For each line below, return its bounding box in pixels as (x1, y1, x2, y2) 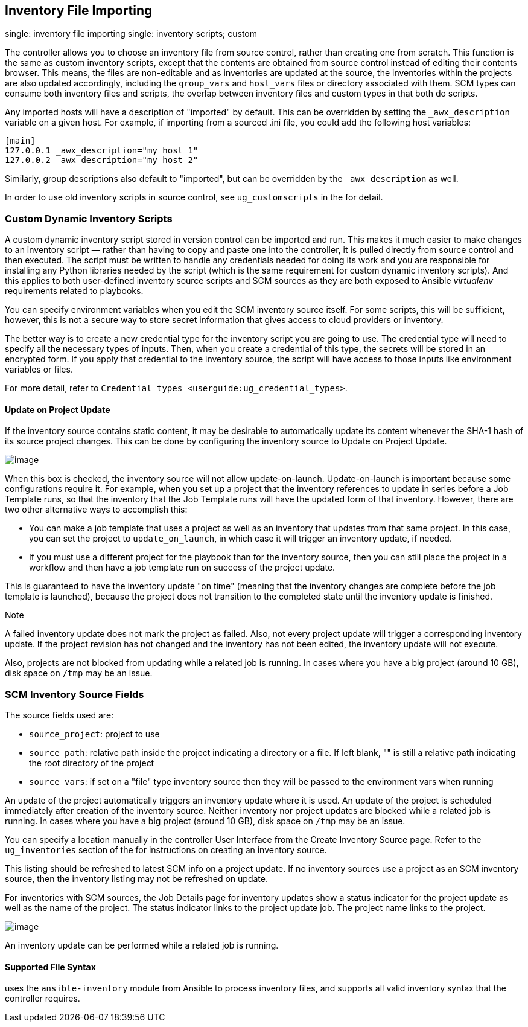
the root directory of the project (29, 758, 154, 769)
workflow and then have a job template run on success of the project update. (29, 562, 336, 573)
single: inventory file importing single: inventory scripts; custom (5, 28, 258, 39)
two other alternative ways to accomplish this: (5, 504, 188, 515)
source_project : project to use (29, 729, 160, 740)
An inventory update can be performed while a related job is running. (5, 940, 279, 951)
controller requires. (5, 993, 80, 1004)
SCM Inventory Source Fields (5, 688, 144, 700)
